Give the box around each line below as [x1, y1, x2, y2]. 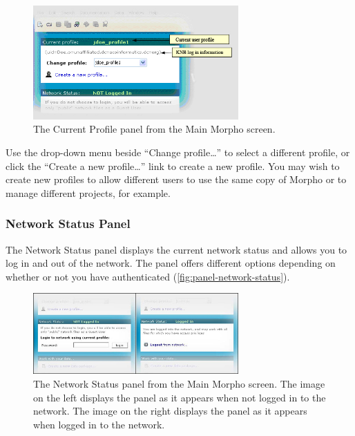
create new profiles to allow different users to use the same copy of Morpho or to [6, 172, 347, 187]
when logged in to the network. [33, 417, 165, 431]
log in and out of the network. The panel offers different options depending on [6, 256, 336, 270]
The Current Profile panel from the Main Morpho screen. [33, 122, 276, 136]
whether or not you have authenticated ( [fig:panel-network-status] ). [6, 269, 290, 283]
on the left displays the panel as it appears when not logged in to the [33, 390, 326, 404]
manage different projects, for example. [6, 185, 171, 200]
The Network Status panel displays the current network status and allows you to [6, 242, 347, 256]
